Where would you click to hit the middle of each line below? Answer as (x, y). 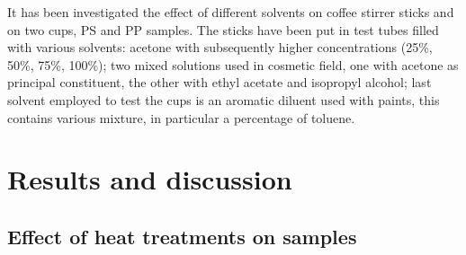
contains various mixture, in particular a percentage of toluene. (181, 117)
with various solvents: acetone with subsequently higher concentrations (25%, (220, 47)
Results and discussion (150, 179)
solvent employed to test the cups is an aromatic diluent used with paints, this (224, 99)
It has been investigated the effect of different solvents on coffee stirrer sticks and (231, 12)
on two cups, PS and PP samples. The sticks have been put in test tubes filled (223, 29)
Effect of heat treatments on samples (182, 236)
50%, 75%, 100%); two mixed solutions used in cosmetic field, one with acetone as (233, 64)
